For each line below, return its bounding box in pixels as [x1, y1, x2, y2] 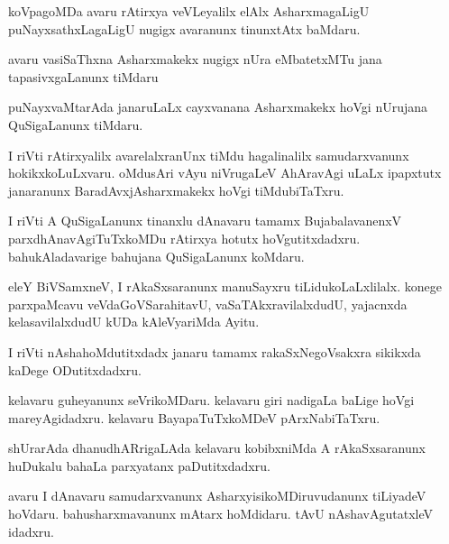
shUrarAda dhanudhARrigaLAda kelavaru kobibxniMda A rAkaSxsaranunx [8, 438, 426, 457]
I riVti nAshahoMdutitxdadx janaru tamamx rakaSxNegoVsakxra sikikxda [8, 342, 421, 361]
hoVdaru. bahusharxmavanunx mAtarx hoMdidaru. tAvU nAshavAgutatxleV [8, 504, 433, 523]
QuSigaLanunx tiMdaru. [8, 115, 143, 134]
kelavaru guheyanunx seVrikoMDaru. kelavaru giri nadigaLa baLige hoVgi [8, 391, 415, 410]
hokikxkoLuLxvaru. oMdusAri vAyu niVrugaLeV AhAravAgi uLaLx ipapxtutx [8, 163, 442, 182]
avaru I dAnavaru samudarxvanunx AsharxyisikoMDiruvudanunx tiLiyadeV [8, 486, 426, 505]
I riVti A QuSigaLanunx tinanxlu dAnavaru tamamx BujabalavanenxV [8, 211, 402, 230]
